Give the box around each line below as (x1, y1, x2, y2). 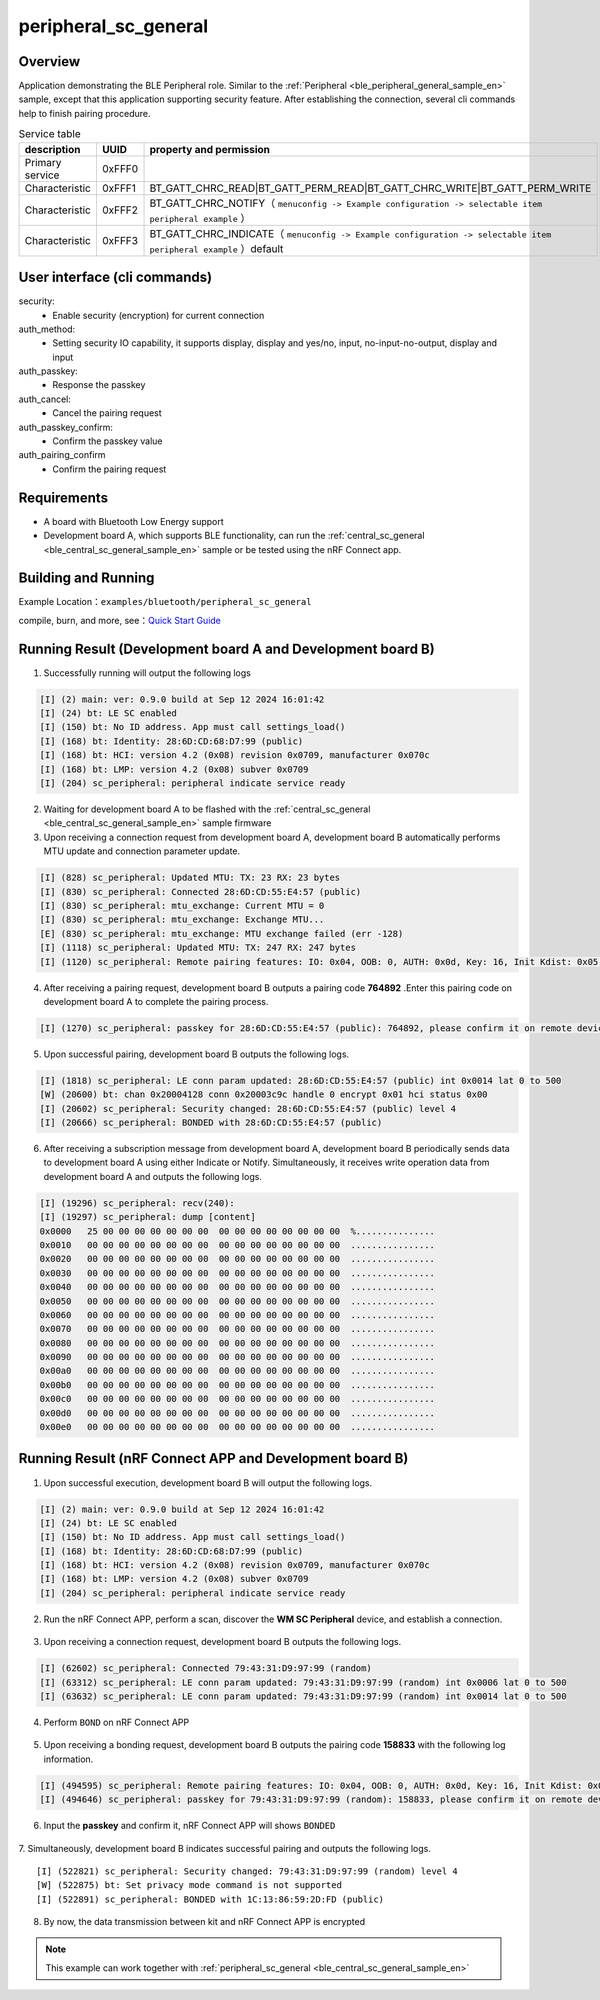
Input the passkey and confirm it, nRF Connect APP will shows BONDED (43, 1820, 336, 1832)
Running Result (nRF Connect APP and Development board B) (18, 1450, 409, 1467)
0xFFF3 (101, 233, 139, 247)
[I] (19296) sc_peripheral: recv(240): (39, 1197, 235, 1209)
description (24, 142, 81, 156)
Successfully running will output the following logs (43, 666, 252, 679)
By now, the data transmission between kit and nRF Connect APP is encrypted (43, 1916, 365, 1928)
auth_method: (18, 323, 76, 335)
